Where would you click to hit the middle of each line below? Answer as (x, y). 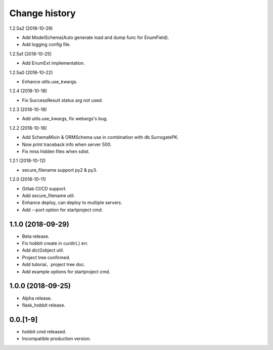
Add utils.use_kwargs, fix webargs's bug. (65, 119)
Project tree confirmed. (46, 257)
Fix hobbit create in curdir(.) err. (55, 243)
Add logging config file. (46, 44)
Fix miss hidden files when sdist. (56, 152)
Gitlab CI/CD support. (44, 188)
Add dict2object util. (43, 251)
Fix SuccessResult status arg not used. (62, 100)
